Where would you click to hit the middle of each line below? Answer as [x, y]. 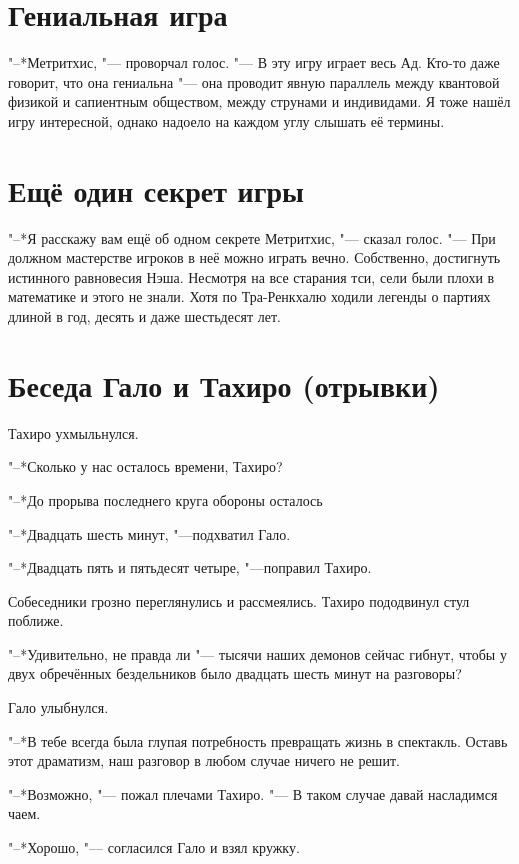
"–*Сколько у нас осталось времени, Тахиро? [145, 466]
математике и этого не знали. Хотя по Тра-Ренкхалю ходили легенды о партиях [249, 296]
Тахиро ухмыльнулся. [73, 432]
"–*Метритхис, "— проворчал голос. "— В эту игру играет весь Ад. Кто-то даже [254, 62]
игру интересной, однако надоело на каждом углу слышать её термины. [226, 120]
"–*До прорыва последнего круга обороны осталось [165, 499]
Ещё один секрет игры [156, 189]
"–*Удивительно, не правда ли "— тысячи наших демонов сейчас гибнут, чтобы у [257, 653]
